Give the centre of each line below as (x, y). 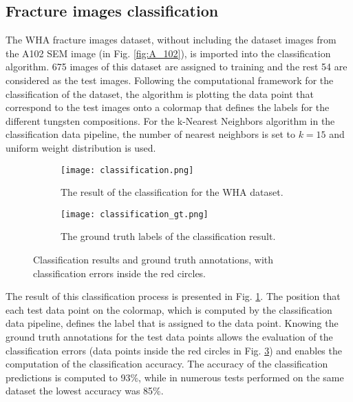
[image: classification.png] (127, 170)
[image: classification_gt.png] (135, 214)
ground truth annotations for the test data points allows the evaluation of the (169, 337)
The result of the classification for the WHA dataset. (172, 192)
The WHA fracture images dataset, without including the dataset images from (171, 40)
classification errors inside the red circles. (120, 273)
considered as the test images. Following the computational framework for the (170, 80)
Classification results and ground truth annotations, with (153, 260)
